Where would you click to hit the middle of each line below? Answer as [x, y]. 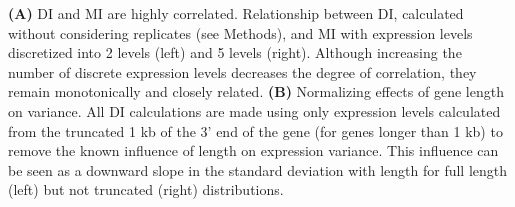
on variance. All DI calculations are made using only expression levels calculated [254, 110]
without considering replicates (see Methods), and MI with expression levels [240, 32]
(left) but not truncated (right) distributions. [146, 189]
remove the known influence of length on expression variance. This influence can [253, 150]
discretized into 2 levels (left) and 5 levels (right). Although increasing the [235, 52]
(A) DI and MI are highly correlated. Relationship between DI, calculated [236, 13]
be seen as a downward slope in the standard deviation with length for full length [258, 169]
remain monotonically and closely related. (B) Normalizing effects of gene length [256, 91]
